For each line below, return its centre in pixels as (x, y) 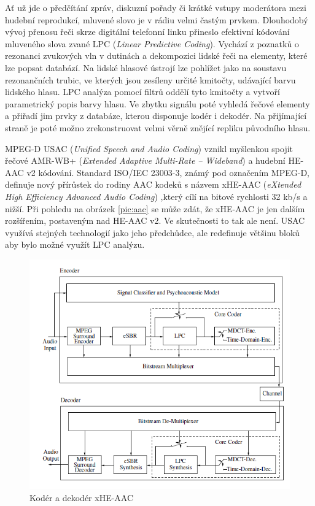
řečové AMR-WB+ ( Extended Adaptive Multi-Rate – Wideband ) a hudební (145, 160)
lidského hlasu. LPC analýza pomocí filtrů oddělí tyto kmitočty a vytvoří (142, 92)
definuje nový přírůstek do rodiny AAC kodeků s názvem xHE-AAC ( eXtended (153, 184)
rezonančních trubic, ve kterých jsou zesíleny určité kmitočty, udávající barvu (150, 79)
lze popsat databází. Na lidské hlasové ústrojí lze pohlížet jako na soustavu (146, 67)
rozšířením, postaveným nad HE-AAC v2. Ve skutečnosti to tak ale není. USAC (155, 220)
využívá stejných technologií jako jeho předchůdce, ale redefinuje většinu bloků (153, 232)
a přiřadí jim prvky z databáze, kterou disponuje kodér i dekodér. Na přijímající (156, 116)
